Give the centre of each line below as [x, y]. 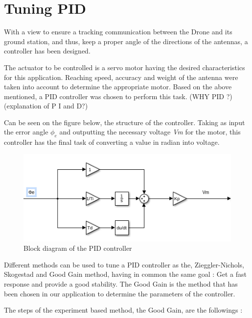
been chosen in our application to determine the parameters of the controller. [120, 293]
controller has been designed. [47, 51]
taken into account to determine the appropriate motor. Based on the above [118, 87]
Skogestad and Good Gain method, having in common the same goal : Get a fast [125, 274]
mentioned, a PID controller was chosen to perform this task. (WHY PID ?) [118, 96]
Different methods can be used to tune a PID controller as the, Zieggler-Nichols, [124, 264]
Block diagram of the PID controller [78, 248]
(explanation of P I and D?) [46, 106]
